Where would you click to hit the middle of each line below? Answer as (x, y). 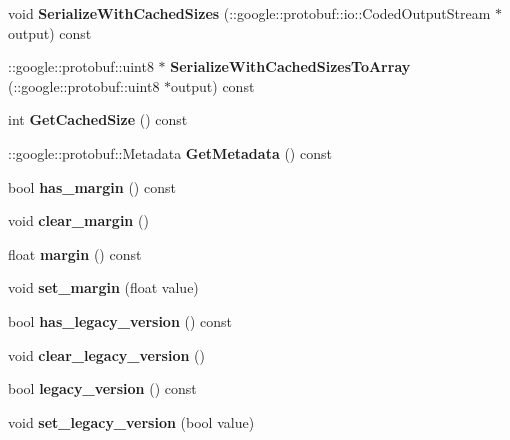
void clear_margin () (78, 220)
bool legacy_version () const (102, 388)
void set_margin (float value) (103, 287)
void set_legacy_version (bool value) (131, 421)
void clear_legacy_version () (106, 354)
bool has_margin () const (92, 186)
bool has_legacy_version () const (120, 320)
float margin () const (75, 253)
